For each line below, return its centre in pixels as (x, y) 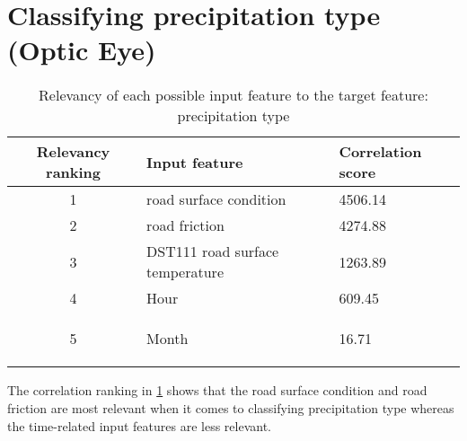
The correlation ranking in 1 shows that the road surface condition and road (217, 390)
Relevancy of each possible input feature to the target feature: (233, 95)
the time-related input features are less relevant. (139, 425)
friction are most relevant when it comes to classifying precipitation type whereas (231, 407)
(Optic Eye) (82, 50)
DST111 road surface (213, 251)
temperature (185, 272)
